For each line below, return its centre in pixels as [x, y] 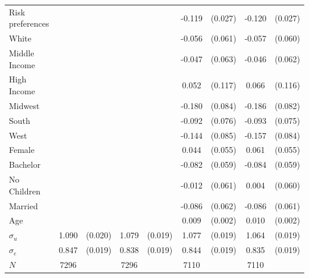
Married [23, 205]
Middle [22, 53]
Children [25, 191]
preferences [29, 23]
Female [22, 150]
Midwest [24, 105]
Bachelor [25, 164]
